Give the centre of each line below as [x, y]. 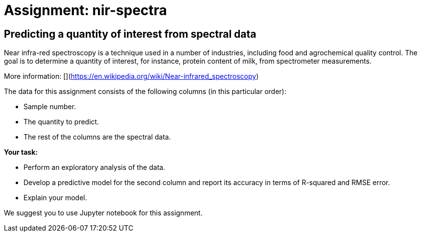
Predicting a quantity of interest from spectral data [130, 34]
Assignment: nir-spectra [86, 10]
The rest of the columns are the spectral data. [97, 137]
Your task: [21, 152]
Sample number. [50, 107]
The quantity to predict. [61, 122]
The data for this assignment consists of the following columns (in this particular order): [145, 92]
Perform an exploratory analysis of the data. [94, 167]
